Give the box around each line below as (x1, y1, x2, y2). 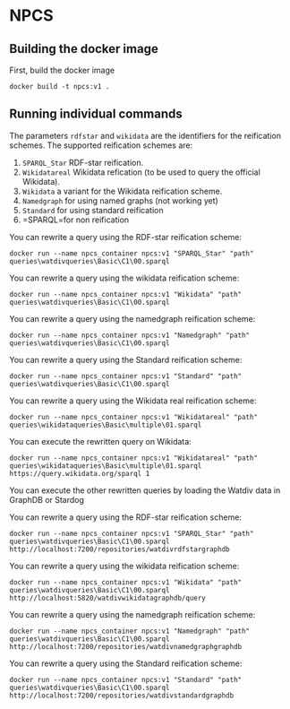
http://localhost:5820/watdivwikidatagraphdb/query (9, 593, 206, 602)
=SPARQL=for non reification (21, 214, 130, 225)
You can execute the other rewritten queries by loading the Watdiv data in (9, 485, 281, 496)
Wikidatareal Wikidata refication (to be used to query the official (21, 167, 261, 177)
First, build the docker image (9, 65, 115, 75)
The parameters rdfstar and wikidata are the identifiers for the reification (9, 130, 282, 141)
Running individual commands (9, 107, 183, 122)
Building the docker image (9, 41, 158, 56)
